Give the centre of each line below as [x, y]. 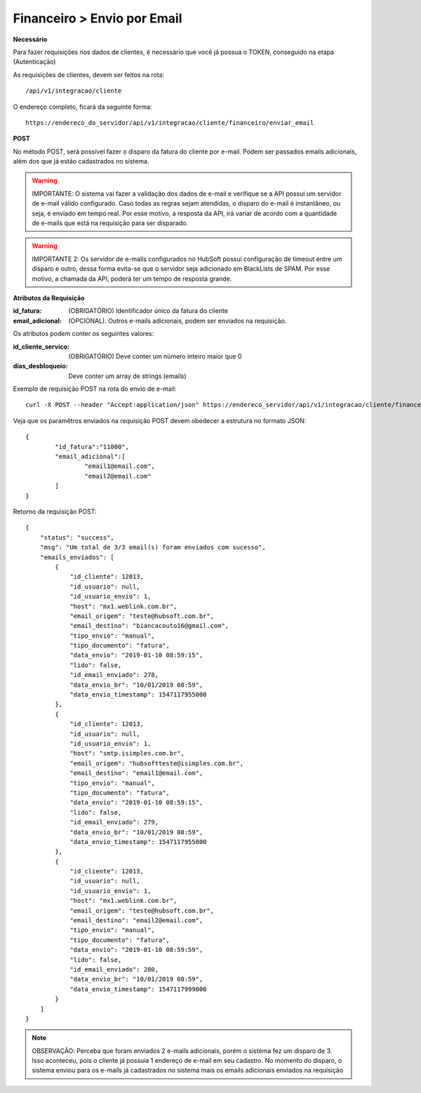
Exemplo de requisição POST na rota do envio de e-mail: [95, 389]
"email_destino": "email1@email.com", [136, 773]
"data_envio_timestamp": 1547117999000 [138, 989]
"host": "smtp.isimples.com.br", [127, 753]
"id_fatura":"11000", [92, 447]
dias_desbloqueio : [40, 366]
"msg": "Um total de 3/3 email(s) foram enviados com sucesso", [153, 548]
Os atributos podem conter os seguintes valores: [83, 334]
